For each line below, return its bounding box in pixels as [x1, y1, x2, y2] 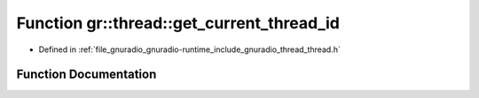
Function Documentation [16, 67, 157, 82]
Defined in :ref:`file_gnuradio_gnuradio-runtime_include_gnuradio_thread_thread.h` [38, 44, 341, 55]
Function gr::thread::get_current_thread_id [16, 13, 341, 33]
